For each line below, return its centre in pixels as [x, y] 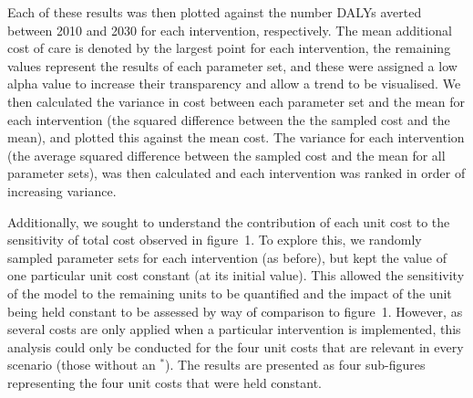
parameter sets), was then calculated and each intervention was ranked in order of [236, 173]
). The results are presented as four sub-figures [295, 365]
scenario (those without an [82, 365]
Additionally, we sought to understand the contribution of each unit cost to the [229, 221]
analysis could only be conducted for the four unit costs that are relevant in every [236, 346]
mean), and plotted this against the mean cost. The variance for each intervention [236, 137]
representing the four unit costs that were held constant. [165, 382]
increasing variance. [62, 190]
